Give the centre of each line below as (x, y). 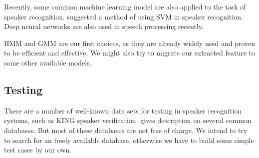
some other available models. (48, 62)
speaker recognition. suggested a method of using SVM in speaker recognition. (124, 16)
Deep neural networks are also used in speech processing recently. (104, 26)
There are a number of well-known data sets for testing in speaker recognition (123, 110)
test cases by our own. (38, 150)
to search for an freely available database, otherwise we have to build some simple (129, 140)
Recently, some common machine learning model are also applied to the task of (125, 6)
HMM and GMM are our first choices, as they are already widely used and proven (130, 43)
